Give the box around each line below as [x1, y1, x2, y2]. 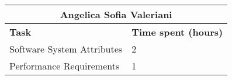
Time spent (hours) [131, 25, 223, 39]
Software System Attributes [9, 42, 123, 55]
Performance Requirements [9, 59, 120, 72]
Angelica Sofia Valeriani [60, 8, 172, 21]
